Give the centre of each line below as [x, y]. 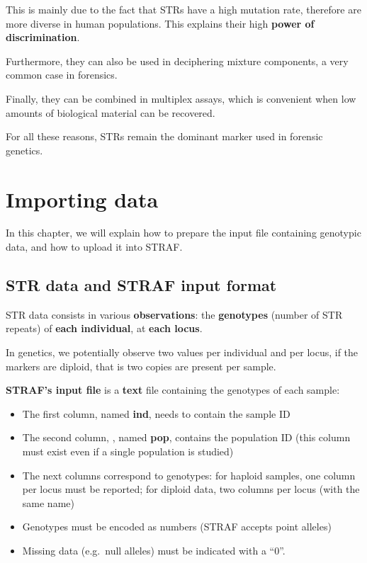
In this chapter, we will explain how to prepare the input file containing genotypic [183, 233]
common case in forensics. [62, 75]
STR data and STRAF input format [141, 285]
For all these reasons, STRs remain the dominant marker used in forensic [164, 136]
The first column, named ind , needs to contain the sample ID [156, 413]
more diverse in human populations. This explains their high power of [160, 23]
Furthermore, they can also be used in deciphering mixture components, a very [177, 61]
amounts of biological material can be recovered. [111, 112]
